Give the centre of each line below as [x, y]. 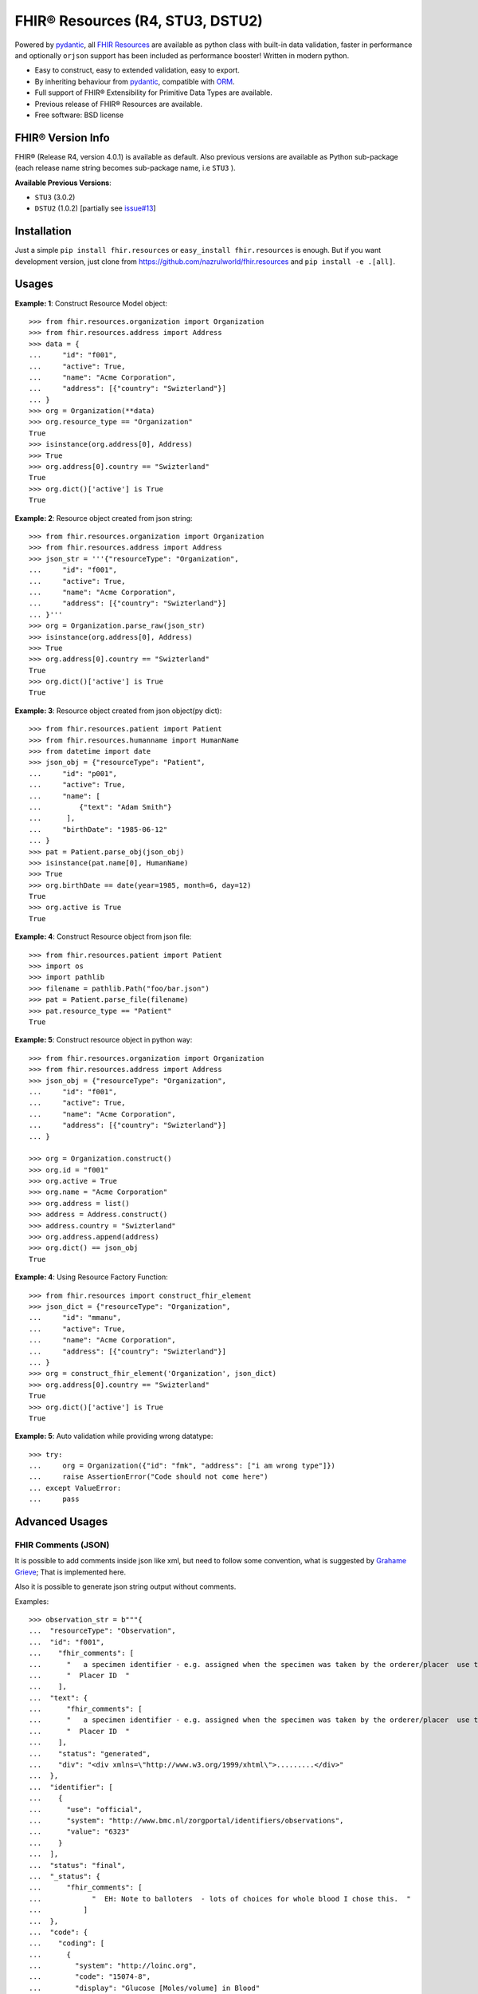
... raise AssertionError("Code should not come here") [149, 1477]
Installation [43, 231]
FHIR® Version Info [63, 138]
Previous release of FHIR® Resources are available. [119, 104]
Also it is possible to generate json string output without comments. [125, 1586]
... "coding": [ [67, 1943]
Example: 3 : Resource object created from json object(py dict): [118, 711]
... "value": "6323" [80, 1832]
